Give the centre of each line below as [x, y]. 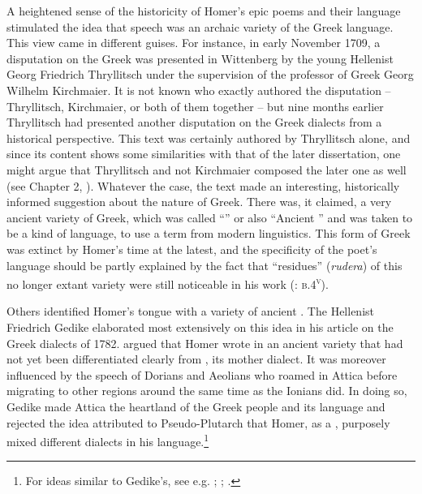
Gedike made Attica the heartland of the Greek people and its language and [196, 406]
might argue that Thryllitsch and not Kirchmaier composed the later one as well [207, 169]
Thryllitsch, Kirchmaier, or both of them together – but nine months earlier [195, 106]
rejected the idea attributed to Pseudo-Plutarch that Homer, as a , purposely [198, 422]
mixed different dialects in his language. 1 [108, 440]
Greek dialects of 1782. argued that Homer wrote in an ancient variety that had [205, 343]
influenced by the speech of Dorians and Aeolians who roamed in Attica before [202, 374]
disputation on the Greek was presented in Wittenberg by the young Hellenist [200, 58]
